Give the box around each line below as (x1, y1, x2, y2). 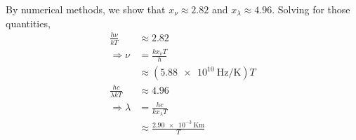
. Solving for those (272, 2, 350, 16)
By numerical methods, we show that (6, 2, 166, 16)
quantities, (6, 15, 51, 30)
